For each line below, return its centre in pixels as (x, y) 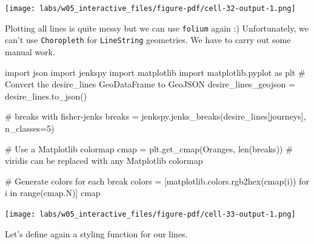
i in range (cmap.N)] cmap (53, 193)
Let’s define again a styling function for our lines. (96, 233)
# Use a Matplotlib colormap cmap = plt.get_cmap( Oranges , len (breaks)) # (149, 148)
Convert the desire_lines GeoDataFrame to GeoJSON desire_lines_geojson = (150, 84)
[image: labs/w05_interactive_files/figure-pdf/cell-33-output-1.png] (150, 214)
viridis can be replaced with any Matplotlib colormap (104, 161)
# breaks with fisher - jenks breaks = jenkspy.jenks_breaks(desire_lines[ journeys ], (155, 116)
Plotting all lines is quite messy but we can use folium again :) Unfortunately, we (157, 28)
